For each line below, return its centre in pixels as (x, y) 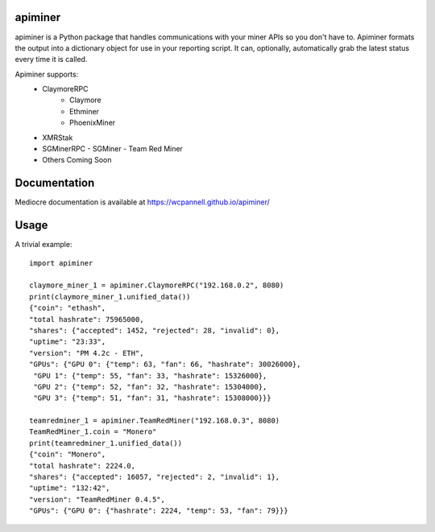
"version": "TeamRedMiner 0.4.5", (97, 499)
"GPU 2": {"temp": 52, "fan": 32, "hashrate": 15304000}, (150, 387)
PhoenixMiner (93, 123)
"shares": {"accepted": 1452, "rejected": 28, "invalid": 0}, (155, 330)
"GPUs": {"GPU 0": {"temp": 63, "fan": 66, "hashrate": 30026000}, (165, 365)
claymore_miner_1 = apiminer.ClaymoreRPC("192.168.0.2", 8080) (157, 285)
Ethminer (85, 111)
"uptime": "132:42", (70, 488)
